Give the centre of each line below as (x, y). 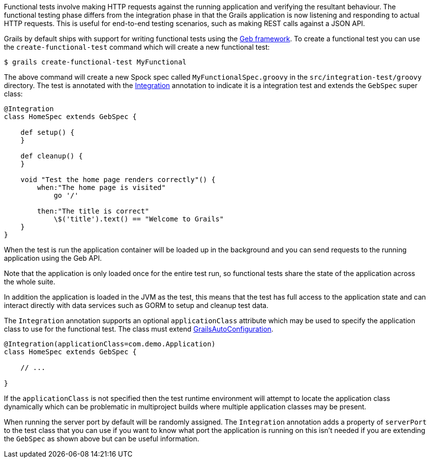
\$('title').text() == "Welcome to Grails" (139, 219)
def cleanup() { (52, 156)
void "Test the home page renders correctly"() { (118, 180)
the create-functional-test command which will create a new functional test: (137, 47)
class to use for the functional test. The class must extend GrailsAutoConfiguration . (139, 329)
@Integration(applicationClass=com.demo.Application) (110, 344)
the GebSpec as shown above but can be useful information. (102, 439)
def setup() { (47, 132)
